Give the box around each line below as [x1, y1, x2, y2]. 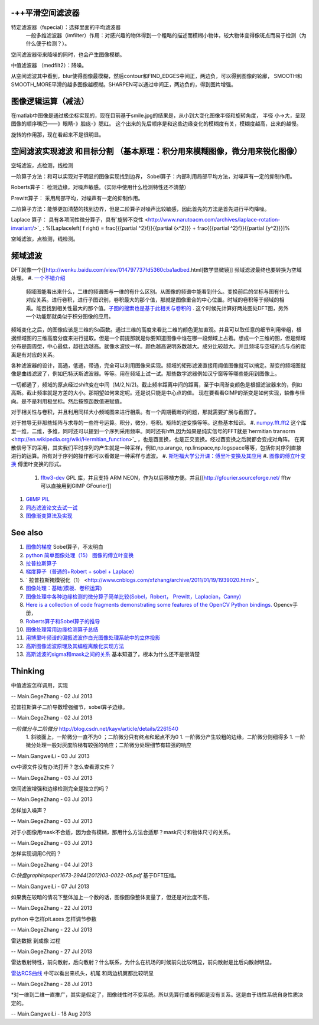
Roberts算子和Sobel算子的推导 [25, 617, 100, 624]
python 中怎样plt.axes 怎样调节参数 [11, 915, 97, 922]
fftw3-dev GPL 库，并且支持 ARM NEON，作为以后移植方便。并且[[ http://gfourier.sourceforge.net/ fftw [40, 474, 291, 481]
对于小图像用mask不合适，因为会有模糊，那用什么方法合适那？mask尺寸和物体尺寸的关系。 [11, 828, 234, 835]
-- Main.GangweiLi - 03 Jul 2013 [11, 752, 90, 759]
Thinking [11, 666, 45, 676]
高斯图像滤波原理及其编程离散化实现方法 [25, 642, 124, 649]
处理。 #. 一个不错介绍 [11, 275, 66, 282]
